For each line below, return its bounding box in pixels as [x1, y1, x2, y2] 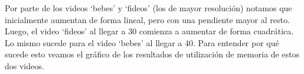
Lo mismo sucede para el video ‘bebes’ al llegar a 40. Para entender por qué [5, 36, 279, 49]
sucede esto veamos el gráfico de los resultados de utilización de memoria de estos [5, 48, 300, 60]
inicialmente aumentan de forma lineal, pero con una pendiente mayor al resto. [5, 13, 290, 25]
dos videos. [5, 59, 44, 72]
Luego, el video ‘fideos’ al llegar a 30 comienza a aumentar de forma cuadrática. [5, 25, 294, 37]
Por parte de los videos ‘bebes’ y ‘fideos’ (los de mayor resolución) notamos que [5, 2, 292, 14]
